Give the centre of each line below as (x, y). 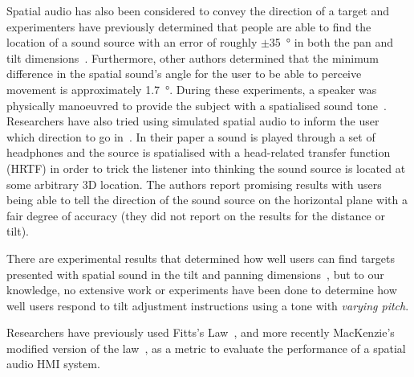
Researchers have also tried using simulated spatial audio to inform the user (193, 121)
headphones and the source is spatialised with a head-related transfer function (199, 152)
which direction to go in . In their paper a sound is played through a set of (191, 136)
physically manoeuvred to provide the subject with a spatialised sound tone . (197, 105)
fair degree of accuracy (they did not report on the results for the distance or (196, 215)
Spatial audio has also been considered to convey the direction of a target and (198, 10)
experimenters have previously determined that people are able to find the (189, 26)
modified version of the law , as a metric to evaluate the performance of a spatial (206, 348)
